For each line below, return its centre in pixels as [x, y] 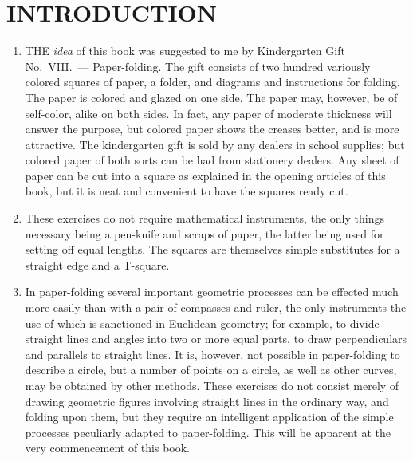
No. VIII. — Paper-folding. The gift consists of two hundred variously [198, 66]
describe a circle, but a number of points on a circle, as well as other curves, [211, 370]
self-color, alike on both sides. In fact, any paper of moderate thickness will [208, 113]
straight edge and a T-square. [97, 264]
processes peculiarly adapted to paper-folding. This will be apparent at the [208, 432]
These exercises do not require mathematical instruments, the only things [205, 218]
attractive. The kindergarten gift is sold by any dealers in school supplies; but [215, 144]
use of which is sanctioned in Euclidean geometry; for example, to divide [202, 323]
